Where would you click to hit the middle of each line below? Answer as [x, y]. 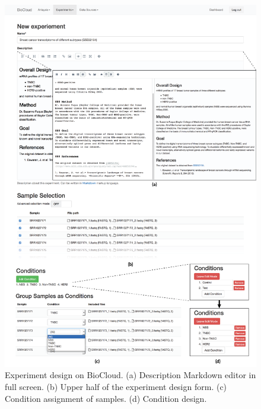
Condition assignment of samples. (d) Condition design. [106, 398]
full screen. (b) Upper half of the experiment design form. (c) [116, 386]
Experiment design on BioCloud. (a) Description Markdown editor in [130, 375]
